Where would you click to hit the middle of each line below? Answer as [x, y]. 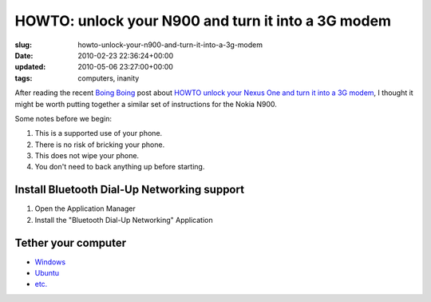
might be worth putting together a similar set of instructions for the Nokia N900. [146, 104]
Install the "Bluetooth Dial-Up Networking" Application [124, 220]
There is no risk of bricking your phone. [100, 145]
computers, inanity [109, 78]
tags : [24, 78]
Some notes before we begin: [63, 118]
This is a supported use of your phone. [99, 133]
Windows [50, 262]
